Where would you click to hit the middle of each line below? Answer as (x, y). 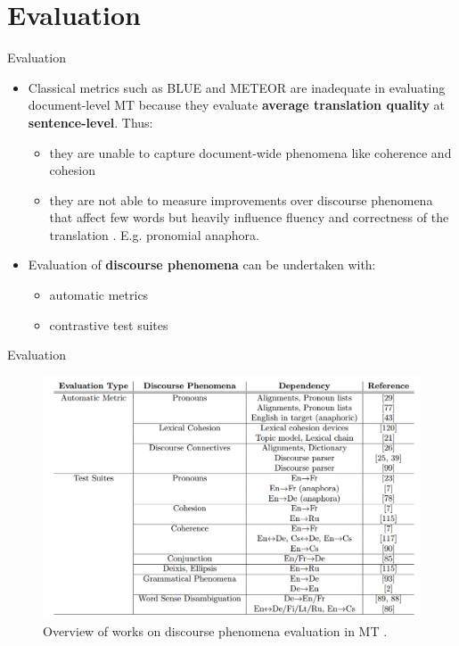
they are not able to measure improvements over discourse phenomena (241, 199)
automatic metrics (99, 295)
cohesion (73, 170)
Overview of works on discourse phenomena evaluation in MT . (215, 631)
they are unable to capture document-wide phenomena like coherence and (250, 152)
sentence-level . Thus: (90, 122)
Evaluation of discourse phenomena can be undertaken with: (202, 265)
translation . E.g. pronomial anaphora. (154, 234)
